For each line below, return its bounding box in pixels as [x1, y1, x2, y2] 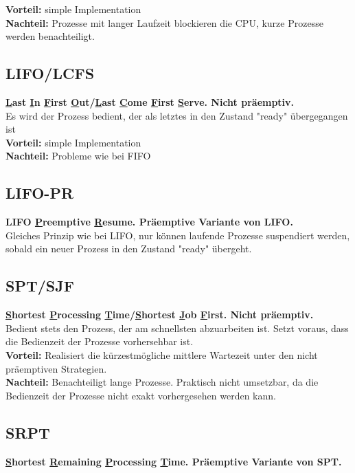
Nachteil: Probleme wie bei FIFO [5, 148, 151, 163]
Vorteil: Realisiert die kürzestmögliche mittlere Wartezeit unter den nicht [5, 347, 318, 362]
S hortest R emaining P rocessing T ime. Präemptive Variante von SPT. [5, 454, 342, 468]
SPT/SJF [5, 275, 74, 296]
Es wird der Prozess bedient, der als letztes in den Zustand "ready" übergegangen [5, 108, 348, 122]
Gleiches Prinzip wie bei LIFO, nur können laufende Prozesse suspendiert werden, [5, 228, 350, 242]
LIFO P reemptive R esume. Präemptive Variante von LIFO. [5, 214, 293, 229]
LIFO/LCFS [5, 63, 95, 84]
